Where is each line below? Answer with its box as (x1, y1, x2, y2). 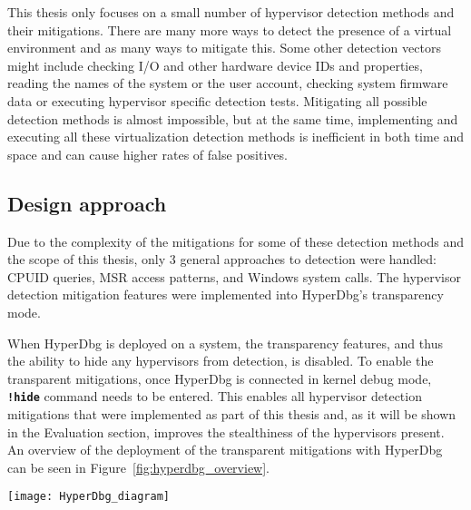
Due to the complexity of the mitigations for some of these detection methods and (7, 231, 464, 250)
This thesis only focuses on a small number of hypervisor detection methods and (7, 3, 455, 21)
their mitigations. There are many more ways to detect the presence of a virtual (7, 20, 452, 39)
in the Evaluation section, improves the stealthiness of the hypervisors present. (7, 422, 445, 441)
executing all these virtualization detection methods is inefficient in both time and (7, 127, 465, 146)
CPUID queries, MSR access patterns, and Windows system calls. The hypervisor (7, 267, 461, 286)
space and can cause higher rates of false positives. (7, 144, 288, 163)
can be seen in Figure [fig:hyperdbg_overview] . (7, 457, 270, 476)
